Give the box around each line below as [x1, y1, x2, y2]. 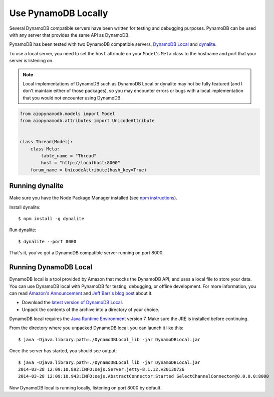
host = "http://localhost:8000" [41, 160, 120, 166]
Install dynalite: [9, 204, 41, 210]
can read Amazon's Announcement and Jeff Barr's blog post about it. [9, 290, 153, 296]
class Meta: [30, 146, 60, 152]
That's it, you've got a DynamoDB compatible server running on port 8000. [9, 250, 164, 256]
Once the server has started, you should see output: [9, 348, 117, 354]
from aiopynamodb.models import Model [20, 111, 115, 117]
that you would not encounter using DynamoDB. [23, 94, 122, 101]
